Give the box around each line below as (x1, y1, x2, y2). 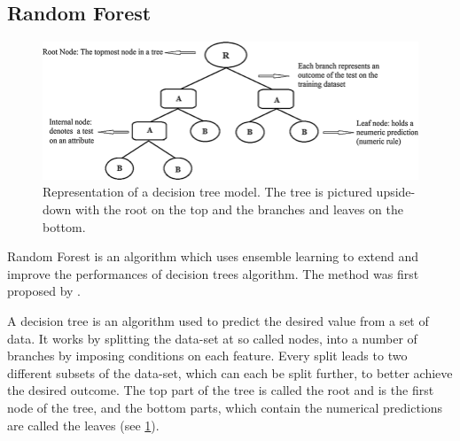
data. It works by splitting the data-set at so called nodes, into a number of (7, 329, 417, 347)
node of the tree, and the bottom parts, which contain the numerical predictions (7, 398, 443, 416)
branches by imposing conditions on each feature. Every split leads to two (7, 346, 408, 365)
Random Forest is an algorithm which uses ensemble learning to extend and (7, 247, 419, 266)
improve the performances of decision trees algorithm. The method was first (7, 264, 419, 282)
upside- (376, 182, 416, 201)
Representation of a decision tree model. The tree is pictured (43, 182, 372, 201)
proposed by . (7, 282, 81, 300)
